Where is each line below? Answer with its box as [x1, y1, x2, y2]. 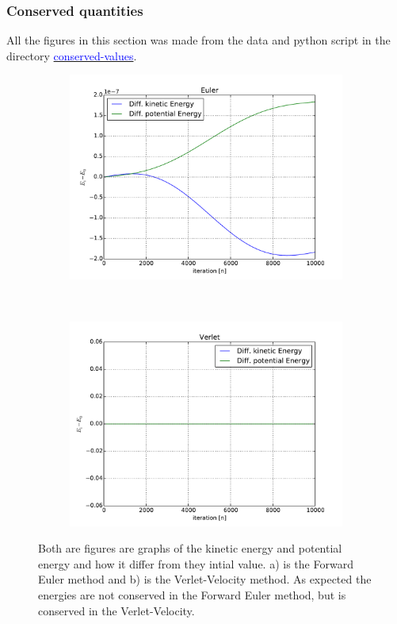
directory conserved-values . [6, 47, 137, 64]
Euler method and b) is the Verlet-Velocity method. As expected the [38, 571, 372, 587]
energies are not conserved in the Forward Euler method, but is [38, 586, 346, 603]
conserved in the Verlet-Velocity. [38, 602, 195, 618]
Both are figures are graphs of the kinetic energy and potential [38, 540, 342, 557]
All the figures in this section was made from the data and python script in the [6, 32, 391, 48]
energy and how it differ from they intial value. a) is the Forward [38, 555, 353, 572]
